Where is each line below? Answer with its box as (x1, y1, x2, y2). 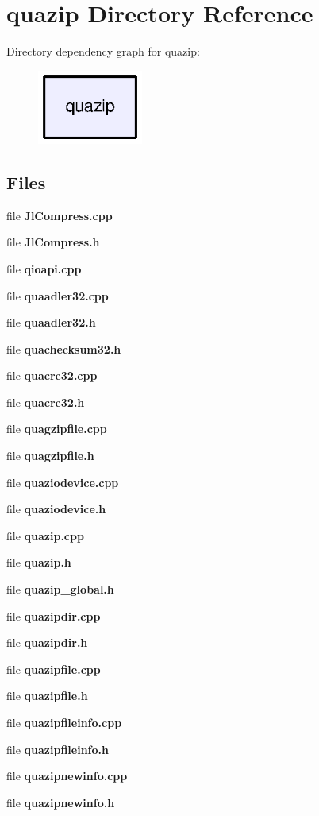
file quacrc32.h (6, 393, 85, 410)
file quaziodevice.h (6, 501, 106, 517)
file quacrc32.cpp (6, 367, 98, 384)
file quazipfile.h (6, 687, 88, 704)
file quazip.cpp (6, 527, 84, 543)
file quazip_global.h (6, 581, 114, 597)
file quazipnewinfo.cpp (6, 768, 128, 784)
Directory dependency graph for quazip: (6, 43, 200, 60)
